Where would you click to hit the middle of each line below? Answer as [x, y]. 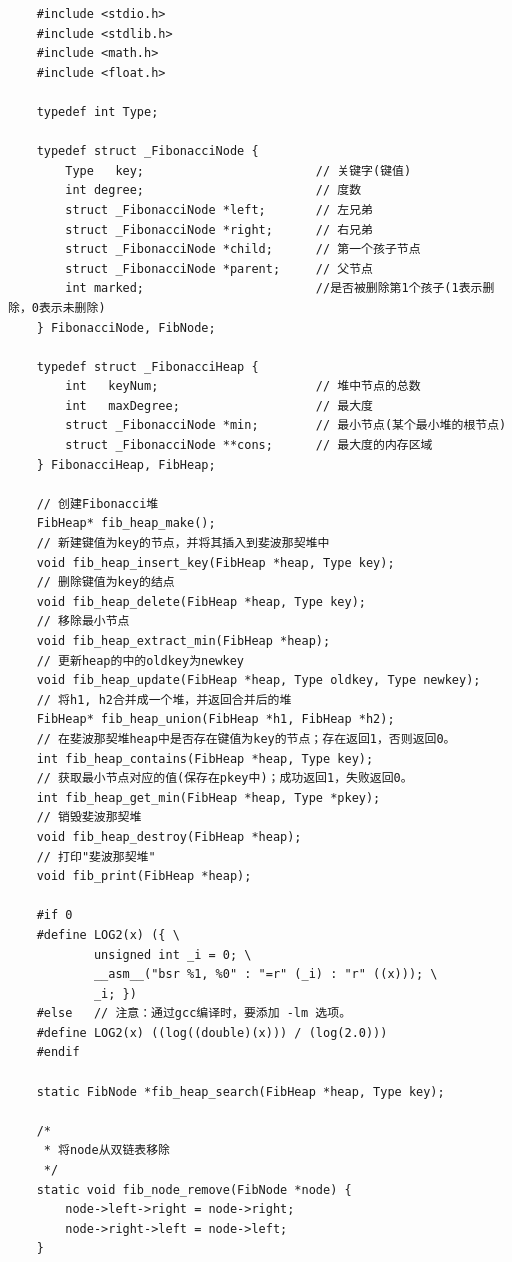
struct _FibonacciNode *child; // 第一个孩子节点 [243, 249]
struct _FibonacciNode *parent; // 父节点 [219, 268]
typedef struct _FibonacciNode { [147, 151]
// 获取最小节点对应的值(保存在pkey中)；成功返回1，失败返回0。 [224, 778]
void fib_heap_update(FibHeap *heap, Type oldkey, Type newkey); [258, 680]
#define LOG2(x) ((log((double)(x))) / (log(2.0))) [212, 1032]
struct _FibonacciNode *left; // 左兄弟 [219, 209]
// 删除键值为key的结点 [105, 582]
